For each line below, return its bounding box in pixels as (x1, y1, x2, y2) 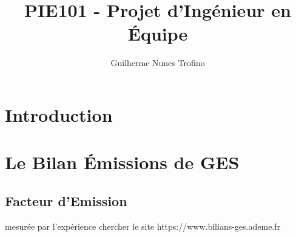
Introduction (5, 102, 113, 127)
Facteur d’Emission (5, 191, 127, 210)
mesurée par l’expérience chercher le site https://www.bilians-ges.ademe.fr (5, 219, 281, 232)
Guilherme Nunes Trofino (110, 56, 205, 69)
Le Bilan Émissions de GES (5, 150, 240, 175)
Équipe (127, 21, 188, 46)
